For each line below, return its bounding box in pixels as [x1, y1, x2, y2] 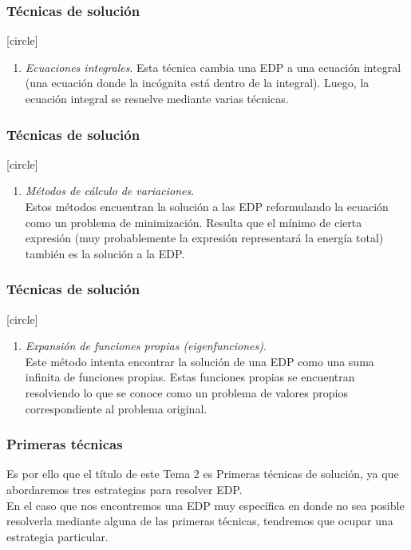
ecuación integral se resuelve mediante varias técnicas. [25, 90, 289, 106]
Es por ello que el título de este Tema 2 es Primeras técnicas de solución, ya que [6, 465, 399, 482]
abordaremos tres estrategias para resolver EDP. [6, 480, 243, 497]
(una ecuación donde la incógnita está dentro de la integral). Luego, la [25, 74, 370, 91]
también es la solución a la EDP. [25, 245, 185, 261]
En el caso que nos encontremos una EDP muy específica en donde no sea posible [6, 496, 405, 513]
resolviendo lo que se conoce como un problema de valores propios [25, 384, 348, 401]
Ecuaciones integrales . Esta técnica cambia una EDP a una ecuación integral [25, 58, 401, 75]
